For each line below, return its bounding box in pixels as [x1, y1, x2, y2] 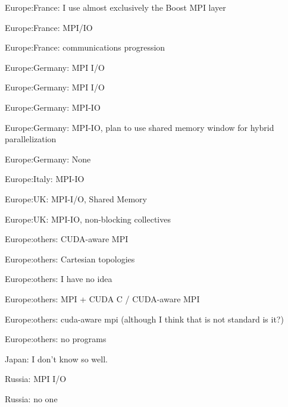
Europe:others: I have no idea [5, 273, 112, 285]
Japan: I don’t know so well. [5, 352, 108, 365]
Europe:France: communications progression [5, 41, 165, 54]
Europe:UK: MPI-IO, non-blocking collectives [5, 212, 171, 225]
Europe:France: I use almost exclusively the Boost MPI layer [5, 1, 226, 13]
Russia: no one [5, 392, 58, 405]
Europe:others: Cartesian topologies [5, 252, 135, 265]
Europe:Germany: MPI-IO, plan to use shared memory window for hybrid [5, 121, 274, 133]
